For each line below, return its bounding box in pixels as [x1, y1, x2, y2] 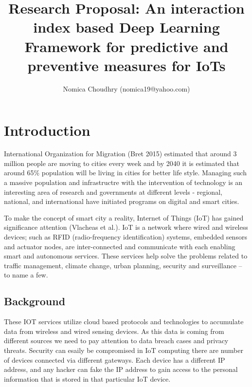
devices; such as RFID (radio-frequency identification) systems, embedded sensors [4, 231, 247, 241]
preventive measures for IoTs [27, 55, 226, 75]
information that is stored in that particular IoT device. [4, 373, 171, 384]
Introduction [4, 120, 90, 140]
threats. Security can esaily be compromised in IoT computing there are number [4, 345, 243, 355]
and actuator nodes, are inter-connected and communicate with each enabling [4, 241, 235, 251]
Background [4, 294, 66, 309]
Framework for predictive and [24, 36, 229, 56]
